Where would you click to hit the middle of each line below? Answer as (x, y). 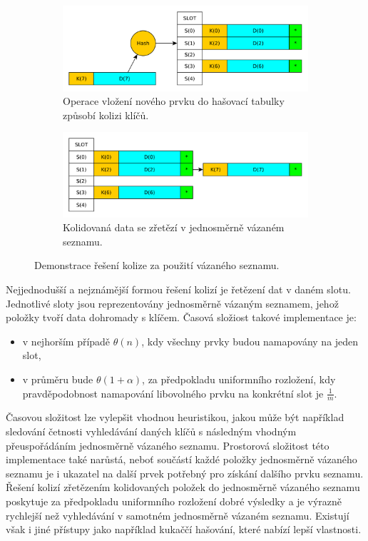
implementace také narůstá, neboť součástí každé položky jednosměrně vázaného (182, 459)
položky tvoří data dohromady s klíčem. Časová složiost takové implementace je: (181, 317)
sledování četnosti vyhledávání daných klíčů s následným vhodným (151, 431)
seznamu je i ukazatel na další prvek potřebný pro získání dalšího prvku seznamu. (185, 473)
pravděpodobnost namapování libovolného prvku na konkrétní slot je (173, 393)
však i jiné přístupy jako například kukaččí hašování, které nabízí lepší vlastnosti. (184, 529)
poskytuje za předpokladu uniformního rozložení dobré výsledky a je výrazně (174, 501)
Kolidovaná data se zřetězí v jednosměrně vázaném (174, 227)
